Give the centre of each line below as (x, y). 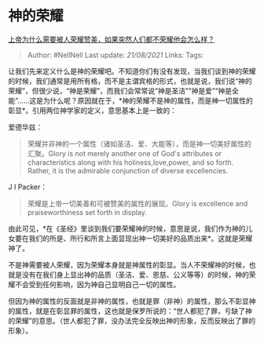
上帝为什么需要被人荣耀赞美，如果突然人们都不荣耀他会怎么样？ (111, 39)
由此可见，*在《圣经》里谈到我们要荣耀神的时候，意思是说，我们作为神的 (127, 228)
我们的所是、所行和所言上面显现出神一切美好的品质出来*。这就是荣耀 (141, 238)
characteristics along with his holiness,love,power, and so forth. (130, 162)
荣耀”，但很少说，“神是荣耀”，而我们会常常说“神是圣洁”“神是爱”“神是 (120, 90)
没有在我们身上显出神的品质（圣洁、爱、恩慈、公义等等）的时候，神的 (135, 275)
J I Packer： (28, 187)
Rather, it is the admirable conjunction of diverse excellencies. (128, 170)
